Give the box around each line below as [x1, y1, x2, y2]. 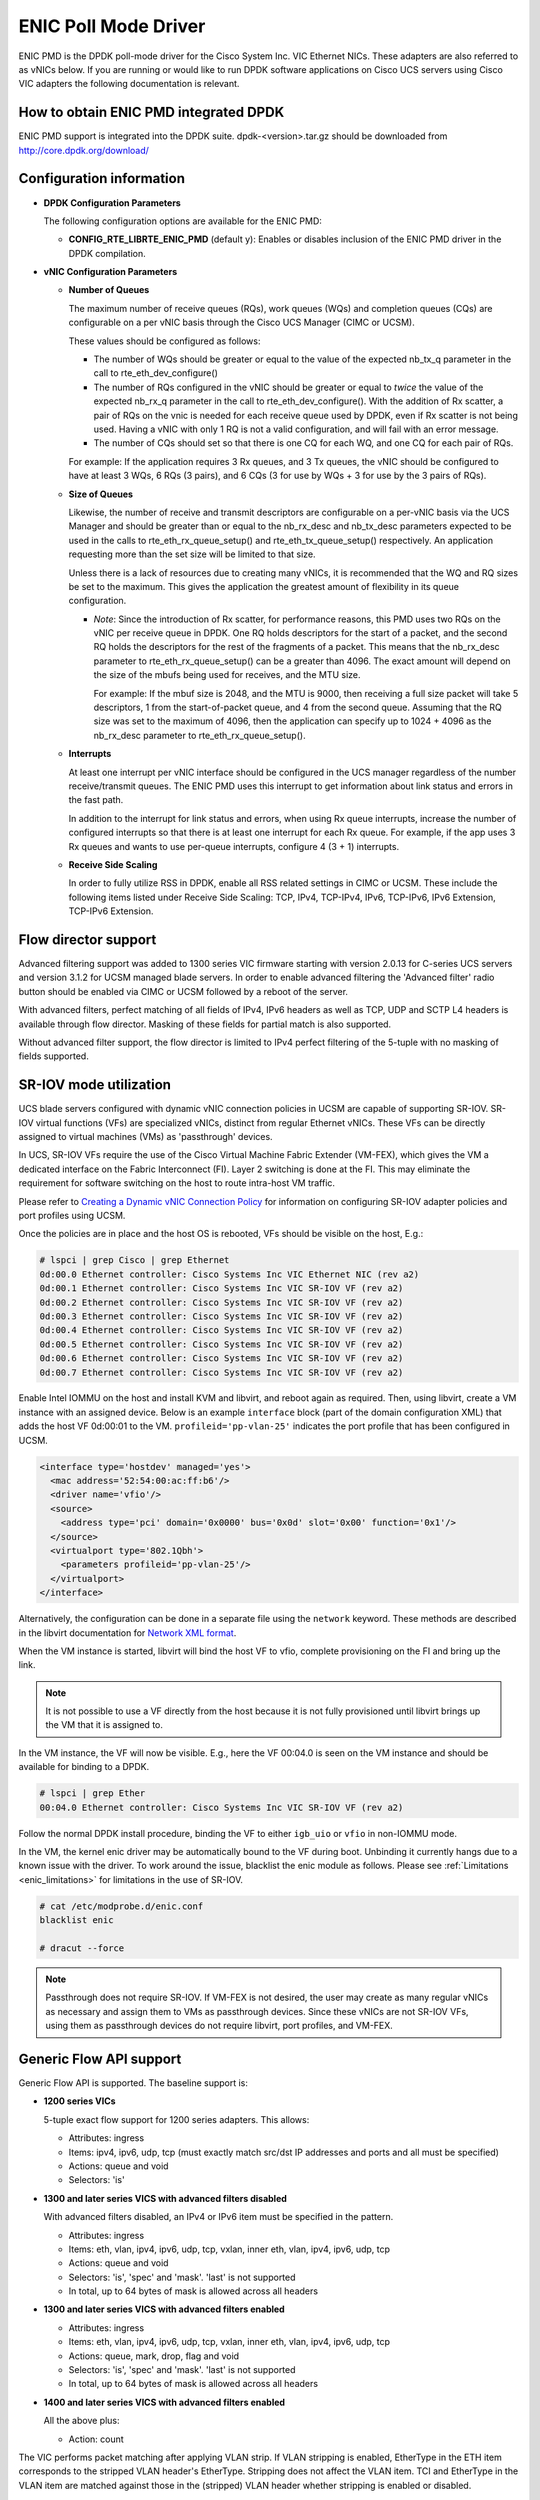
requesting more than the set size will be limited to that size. [68, 548, 316, 560]
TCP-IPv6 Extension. [68, 905, 154, 917]
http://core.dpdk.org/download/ [18, 144, 150, 156]
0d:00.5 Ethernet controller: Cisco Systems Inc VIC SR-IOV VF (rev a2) [39, 1338, 404, 1350]
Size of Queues [68, 488, 134, 500]
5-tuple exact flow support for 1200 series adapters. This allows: [43, 2113, 310, 2125]
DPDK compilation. [68, 247, 147, 259]
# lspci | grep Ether [39, 1788, 146, 1799]
